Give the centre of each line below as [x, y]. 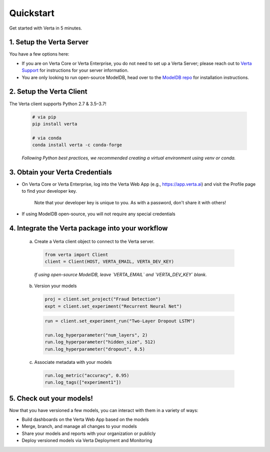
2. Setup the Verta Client [48, 92]
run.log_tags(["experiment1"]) [83, 382]
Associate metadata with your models [73, 362]
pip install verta [55, 124]
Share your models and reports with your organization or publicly [89, 433]
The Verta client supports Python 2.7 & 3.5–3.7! [58, 104]
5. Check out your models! [51, 398]
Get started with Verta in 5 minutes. [46, 28]
